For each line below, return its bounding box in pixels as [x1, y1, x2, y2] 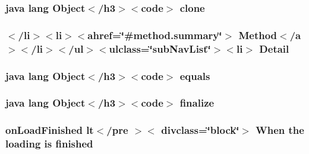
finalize [179, 95, 215, 110]
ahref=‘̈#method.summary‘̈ [87, 27, 222, 42]
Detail [259, 41, 289, 56]
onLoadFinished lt [5, 123, 94, 137]
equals [179, 68, 210, 83]
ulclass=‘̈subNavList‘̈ [109, 41, 211, 56]
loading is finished [5, 136, 93, 151]
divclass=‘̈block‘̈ [161, 123, 239, 137]
